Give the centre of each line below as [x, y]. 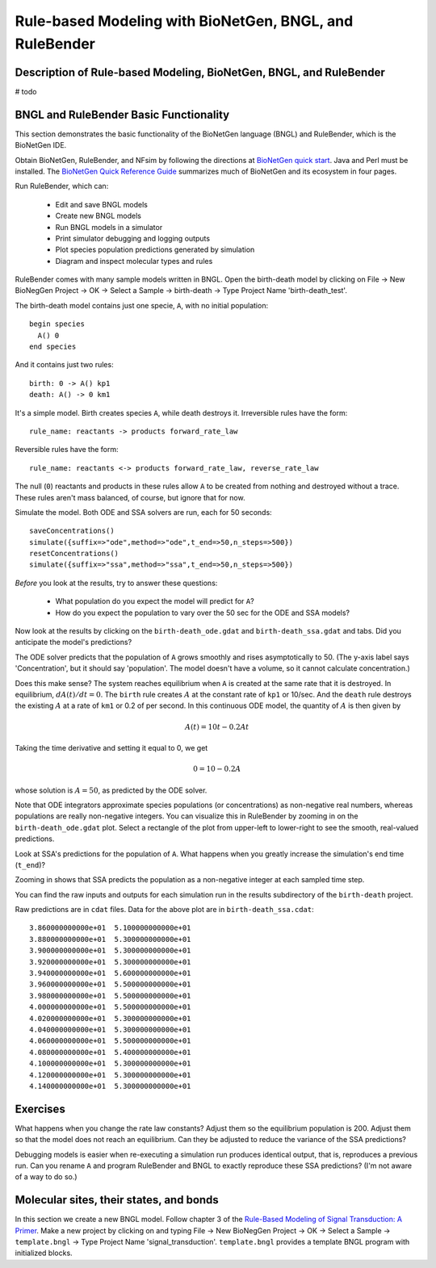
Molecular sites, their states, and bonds [117, 1200]
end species [53, 347]
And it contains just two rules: [64, 365]
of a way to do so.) [46, 1177]
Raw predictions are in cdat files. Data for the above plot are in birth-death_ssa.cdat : [164, 910]
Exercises [40, 1109]
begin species [57, 324]
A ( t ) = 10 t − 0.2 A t [217, 727]
